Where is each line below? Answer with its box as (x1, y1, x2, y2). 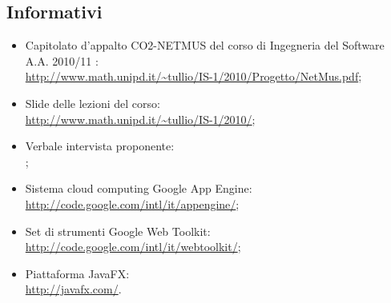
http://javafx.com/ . (25, 281, 122, 297)
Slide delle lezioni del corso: (25, 94, 160, 111)
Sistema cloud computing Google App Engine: (25, 180, 252, 197)
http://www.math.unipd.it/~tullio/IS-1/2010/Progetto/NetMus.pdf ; (25, 68, 362, 85)
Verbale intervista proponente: (25, 138, 175, 154)
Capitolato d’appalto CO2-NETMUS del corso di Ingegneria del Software (25, 37, 385, 54)
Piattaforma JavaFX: (25, 265, 130, 281)
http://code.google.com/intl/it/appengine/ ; (25, 195, 240, 212)
